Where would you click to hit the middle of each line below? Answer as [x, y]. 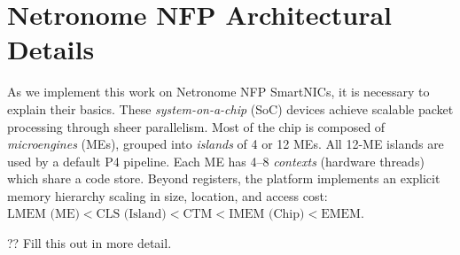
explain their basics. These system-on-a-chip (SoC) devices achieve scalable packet [230, 108]
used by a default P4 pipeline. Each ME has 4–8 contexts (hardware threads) [216, 161]
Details [51, 49]
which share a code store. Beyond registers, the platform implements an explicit [224, 178]
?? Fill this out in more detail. [90, 243]
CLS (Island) [131, 215]
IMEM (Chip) [267, 215]
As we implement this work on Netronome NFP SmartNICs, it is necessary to [218, 92]
